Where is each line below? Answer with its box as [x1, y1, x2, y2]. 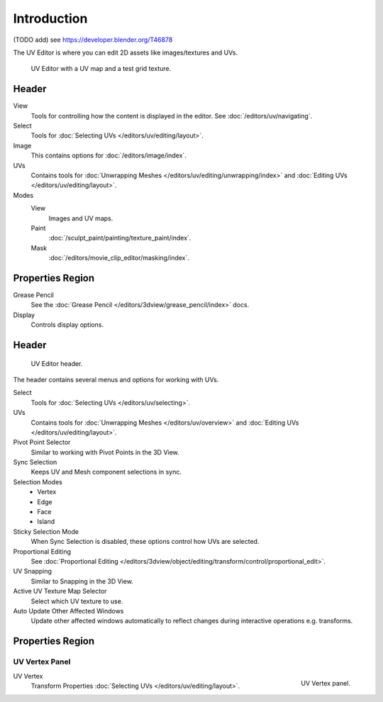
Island [37, 518, 55, 526]
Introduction [13, 11, 88, 26]
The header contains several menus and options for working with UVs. [13, 375, 219, 384]
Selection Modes [13, 477, 63, 486]
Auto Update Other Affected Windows [13, 606, 124, 615]
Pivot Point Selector [13, 438, 71, 447]
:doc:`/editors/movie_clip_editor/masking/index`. [48, 254, 189, 262]
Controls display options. [30, 321, 104, 329]
